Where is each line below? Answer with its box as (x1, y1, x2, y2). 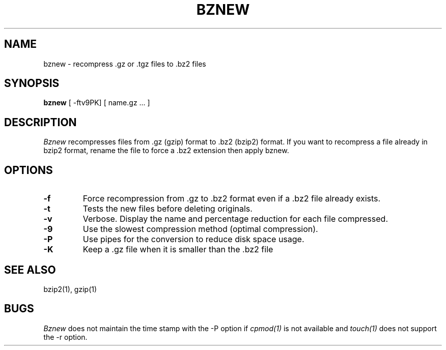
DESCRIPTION (4, 115, 77, 129)
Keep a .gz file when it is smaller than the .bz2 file (82, 244, 273, 255)
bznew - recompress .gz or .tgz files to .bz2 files (43, 59, 206, 68)
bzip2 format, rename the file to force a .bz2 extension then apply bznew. (43, 146, 289, 155)
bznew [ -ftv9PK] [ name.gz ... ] (43, 98, 150, 107)
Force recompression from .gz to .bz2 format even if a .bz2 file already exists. (82, 193, 381, 204)
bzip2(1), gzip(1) (43, 284, 97, 294)
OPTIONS (4, 163, 53, 177)
